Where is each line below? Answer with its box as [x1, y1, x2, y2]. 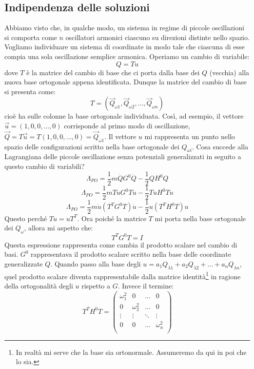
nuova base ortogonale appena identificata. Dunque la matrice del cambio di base [4, 77, 247, 87]
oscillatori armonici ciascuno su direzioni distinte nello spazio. [65, 32, 250, 42]
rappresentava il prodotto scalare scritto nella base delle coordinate [31, 249, 231, 259]
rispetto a [81, 280, 111, 290]
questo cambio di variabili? [4, 161, 85, 171]
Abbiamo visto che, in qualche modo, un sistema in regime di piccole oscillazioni [4, 22, 244, 33]
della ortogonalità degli [4, 280, 73, 290]
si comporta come [4, 32, 57, 42]
